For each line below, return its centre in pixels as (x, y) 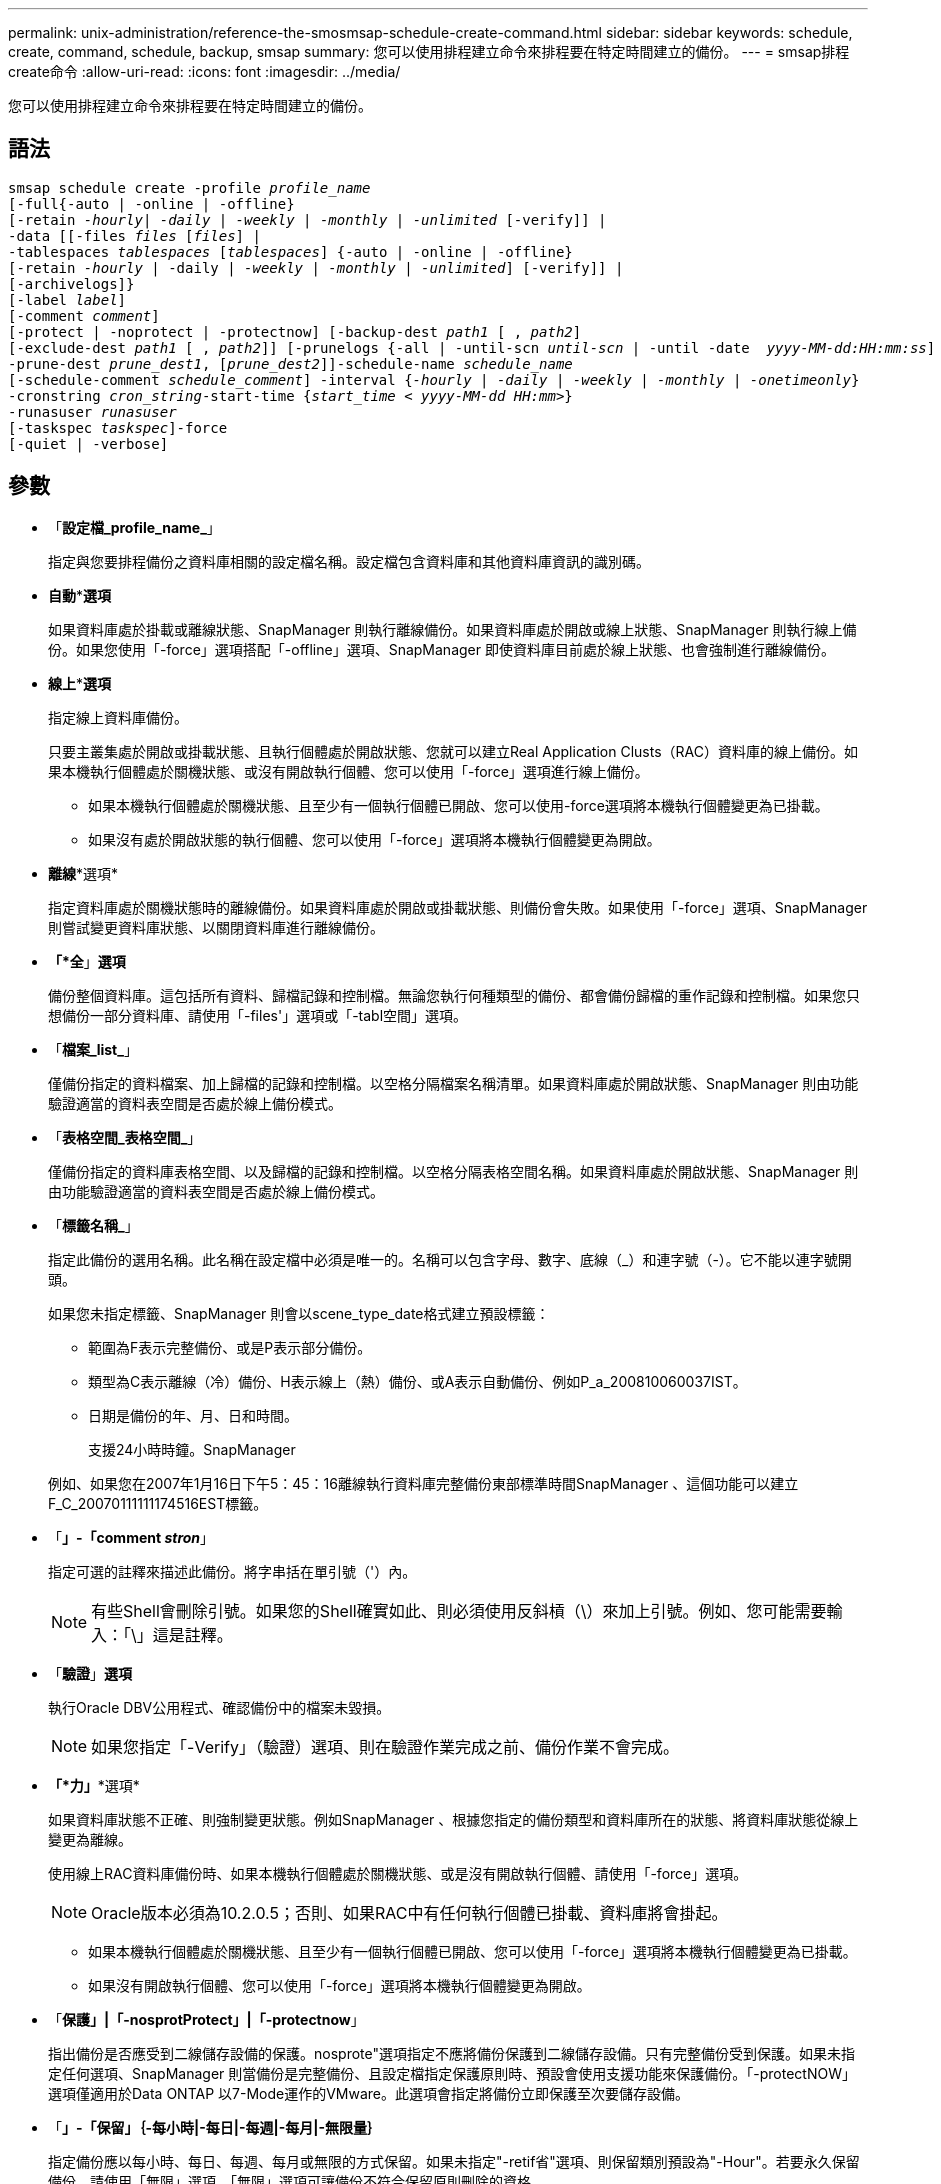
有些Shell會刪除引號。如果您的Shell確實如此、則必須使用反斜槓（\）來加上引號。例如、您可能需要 (459, 1610)
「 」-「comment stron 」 (131, 1537)
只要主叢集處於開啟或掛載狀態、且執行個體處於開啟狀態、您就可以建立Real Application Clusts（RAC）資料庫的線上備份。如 (453, 751)
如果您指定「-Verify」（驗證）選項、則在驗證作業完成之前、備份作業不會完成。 (385, 1746)
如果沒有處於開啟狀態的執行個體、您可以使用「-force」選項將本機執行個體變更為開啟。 (374, 839)
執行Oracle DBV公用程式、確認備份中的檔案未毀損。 (219, 1707)
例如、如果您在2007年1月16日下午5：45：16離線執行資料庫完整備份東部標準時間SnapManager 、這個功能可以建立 (423, 1483)
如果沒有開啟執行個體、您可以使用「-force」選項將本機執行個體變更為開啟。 (339, 1985)
